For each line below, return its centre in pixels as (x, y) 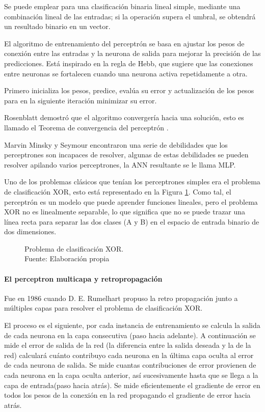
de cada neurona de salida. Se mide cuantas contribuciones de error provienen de (130, 365)
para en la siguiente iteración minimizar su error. (81, 100)
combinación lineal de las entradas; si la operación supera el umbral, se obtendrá (130, 16)
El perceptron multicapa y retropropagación (83, 278)
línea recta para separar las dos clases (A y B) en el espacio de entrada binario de (132, 221)
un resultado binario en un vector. (57, 26)
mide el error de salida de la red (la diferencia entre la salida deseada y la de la (128, 345)
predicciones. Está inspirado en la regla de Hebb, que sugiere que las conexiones (129, 63)
